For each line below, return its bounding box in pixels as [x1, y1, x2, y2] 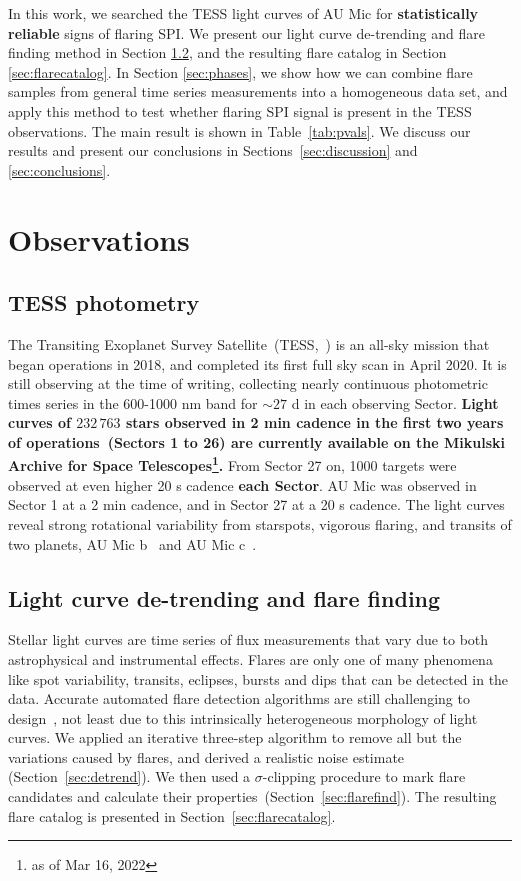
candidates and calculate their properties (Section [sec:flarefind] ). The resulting [8, 786, 497, 807]
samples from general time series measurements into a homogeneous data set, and [8, 81, 508, 102]
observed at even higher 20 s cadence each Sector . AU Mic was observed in [8, 474, 477, 495]
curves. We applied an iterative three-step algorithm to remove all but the [8, 727, 462, 748]
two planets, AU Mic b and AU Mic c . [8, 533, 257, 554]
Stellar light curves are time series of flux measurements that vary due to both [8, 629, 489, 650]
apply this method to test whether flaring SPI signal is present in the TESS [8, 100, 472, 121]
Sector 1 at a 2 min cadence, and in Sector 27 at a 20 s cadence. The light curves [8, 494, 505, 515]
